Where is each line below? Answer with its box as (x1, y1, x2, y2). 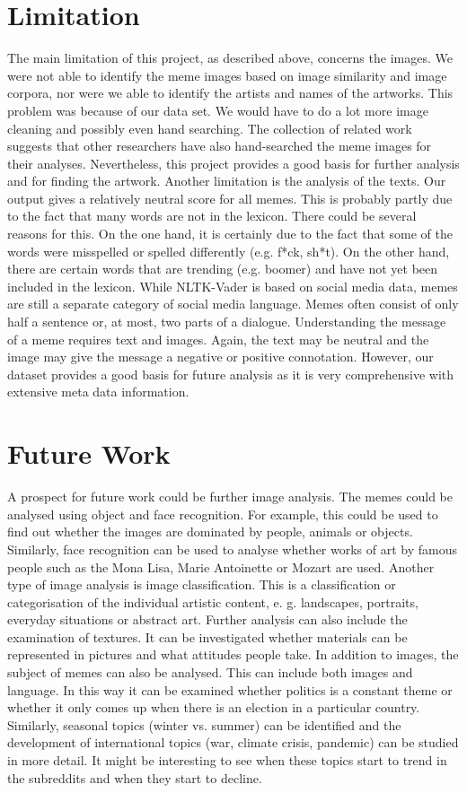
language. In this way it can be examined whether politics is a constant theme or (7, 680, 453, 699)
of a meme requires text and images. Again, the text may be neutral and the (7, 329, 429, 348)
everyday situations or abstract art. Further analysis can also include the (7, 610, 408, 629)
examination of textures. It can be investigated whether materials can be (7, 627, 408, 646)
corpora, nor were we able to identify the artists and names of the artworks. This (7, 83, 454, 102)
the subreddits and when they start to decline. (7, 768, 262, 787)
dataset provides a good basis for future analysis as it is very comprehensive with (7, 364, 454, 383)
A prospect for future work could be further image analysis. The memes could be (7, 487, 453, 506)
